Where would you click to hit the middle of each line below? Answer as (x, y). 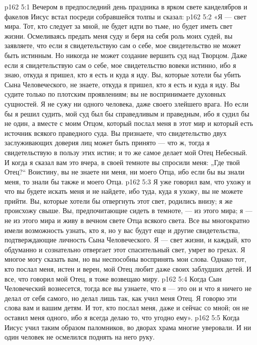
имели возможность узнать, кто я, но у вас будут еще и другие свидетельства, (122, 230)
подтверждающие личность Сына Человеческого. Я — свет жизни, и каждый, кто (128, 240)
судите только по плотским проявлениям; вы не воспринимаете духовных (115, 94)
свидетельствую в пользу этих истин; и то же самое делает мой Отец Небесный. (126, 152)
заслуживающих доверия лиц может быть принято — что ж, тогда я (107, 143)
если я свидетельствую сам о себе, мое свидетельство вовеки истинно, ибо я (120, 65)
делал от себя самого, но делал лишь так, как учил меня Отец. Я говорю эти (121, 298)
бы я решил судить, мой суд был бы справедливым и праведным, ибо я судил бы (127, 113)
